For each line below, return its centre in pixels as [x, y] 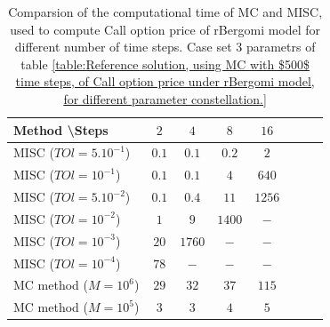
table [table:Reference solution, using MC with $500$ [165, 64]
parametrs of [281, 47]
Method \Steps [61, 129]
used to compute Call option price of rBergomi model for [165, 29]
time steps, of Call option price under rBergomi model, [165, 81]
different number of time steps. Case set [123, 47]
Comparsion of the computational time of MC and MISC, [165, 12]
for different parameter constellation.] [165, 98]
